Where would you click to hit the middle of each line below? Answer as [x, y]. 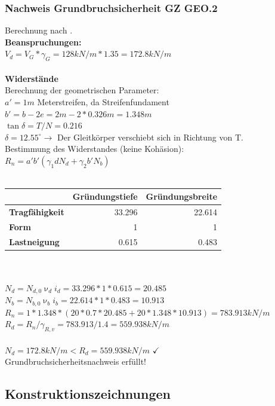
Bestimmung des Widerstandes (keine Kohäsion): [95, 149]
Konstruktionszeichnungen [88, 394]
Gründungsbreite [182, 196]
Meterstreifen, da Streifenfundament [103, 101]
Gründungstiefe [105, 196]
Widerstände [32, 78]
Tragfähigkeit [37, 211]
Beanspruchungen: [43, 42]
